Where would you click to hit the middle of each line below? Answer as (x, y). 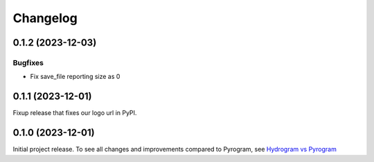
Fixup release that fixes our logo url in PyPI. (75, 113)
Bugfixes (28, 62)
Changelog (45, 18)
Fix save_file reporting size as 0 (75, 77)
